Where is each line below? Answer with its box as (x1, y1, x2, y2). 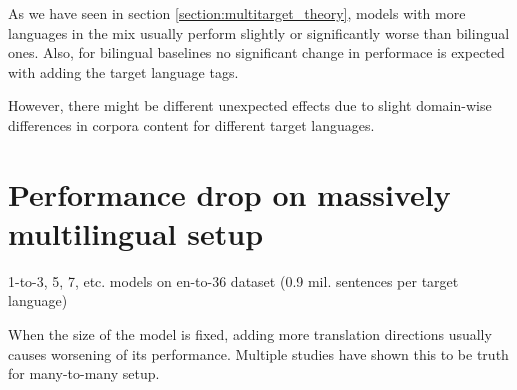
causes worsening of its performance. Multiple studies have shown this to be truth (8, 343, 509, 364)
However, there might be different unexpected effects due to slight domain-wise (8, 95, 492, 116)
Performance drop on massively (8, 173, 451, 214)
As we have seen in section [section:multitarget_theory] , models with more (8, 3, 466, 23)
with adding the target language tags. (8, 61, 239, 82)
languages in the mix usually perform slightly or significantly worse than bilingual (8, 22, 510, 43)
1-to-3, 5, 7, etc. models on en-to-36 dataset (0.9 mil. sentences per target (8, 270, 459, 291)
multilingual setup (8, 212, 264, 253)
